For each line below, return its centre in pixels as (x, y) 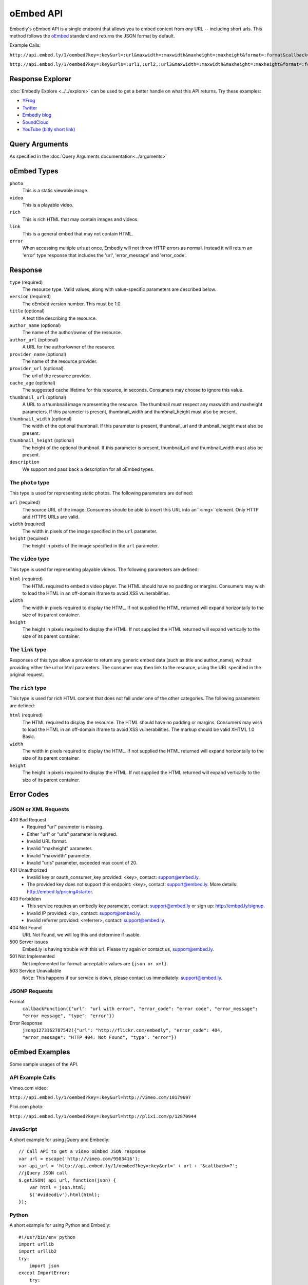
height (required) (29, 538)
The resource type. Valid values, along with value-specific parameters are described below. (119, 289)
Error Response (26, 1023)
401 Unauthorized (28, 870)
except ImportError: (44, 1273)
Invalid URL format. (47, 841)
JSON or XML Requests (39, 810)
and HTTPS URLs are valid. (51, 517)
